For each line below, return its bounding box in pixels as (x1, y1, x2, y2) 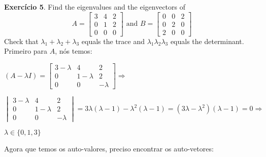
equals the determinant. (170, 35, 244, 46)
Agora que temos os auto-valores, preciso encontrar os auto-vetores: (4, 143, 214, 154)
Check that (4, 35, 39, 46)
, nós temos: (55, 46, 92, 56)
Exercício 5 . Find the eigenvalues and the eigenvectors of (4, 2, 186, 12)
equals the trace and (81, 35, 145, 46)
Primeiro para (4, 46, 48, 56)
